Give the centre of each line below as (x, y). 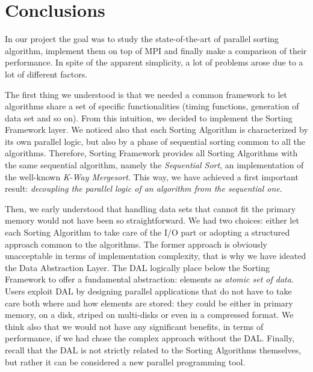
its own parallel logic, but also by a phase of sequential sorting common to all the (155, 141)
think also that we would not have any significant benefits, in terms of (134, 326)
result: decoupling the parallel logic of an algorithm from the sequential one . (144, 188)
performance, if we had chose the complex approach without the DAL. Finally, (150, 338)
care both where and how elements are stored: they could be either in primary (149, 303)
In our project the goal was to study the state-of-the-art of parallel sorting (142, 39)
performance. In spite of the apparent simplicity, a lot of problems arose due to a (154, 62)
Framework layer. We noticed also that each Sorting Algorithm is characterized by (156, 130)
